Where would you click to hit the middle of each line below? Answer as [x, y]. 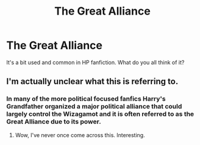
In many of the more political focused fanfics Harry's [86, 99]
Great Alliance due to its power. [54, 122]
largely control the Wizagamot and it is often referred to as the [100, 114]
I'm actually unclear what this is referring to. [92, 81]
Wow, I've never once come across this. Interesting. [80, 135]
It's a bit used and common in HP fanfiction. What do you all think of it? [95, 62]
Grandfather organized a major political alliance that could [94, 107]
